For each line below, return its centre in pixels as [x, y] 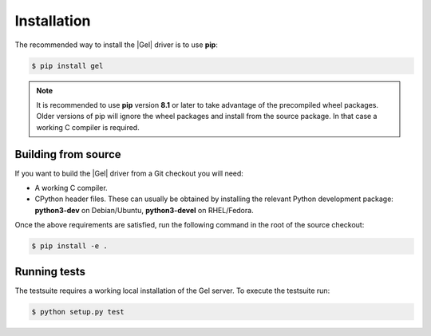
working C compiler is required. [88, 127]
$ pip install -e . [69, 246]
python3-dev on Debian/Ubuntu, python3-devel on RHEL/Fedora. [144, 210]
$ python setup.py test [78, 312]
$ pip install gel [67, 65]
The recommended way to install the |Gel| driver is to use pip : [117, 45]
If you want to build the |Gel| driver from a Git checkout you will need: [129, 173]
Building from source [68, 154]
